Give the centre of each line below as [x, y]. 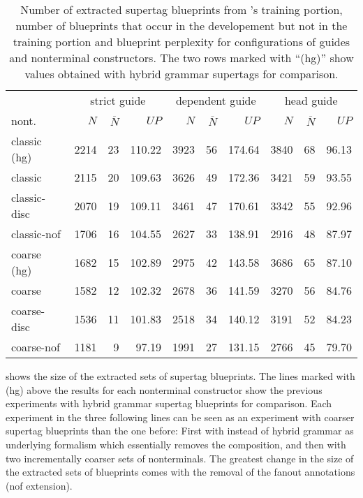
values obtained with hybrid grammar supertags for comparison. [181, 74]
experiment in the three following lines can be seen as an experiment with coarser [180, 417]
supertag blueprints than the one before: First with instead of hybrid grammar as [180, 431]
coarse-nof [36, 347]
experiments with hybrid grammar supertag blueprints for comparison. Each [169, 403]
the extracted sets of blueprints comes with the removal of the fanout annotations [180, 472]
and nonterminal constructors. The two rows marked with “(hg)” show [181, 58]
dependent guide [216, 100]
